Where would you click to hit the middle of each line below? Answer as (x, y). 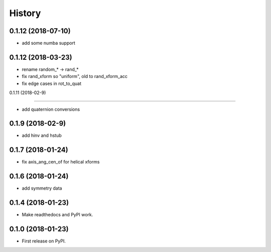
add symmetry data (42, 188)
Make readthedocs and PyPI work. (57, 215)
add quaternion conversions (51, 109)
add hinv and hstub (42, 135)
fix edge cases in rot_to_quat (51, 83)
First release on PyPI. (44, 241)
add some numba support (48, 43)
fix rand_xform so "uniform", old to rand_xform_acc (75, 76)
